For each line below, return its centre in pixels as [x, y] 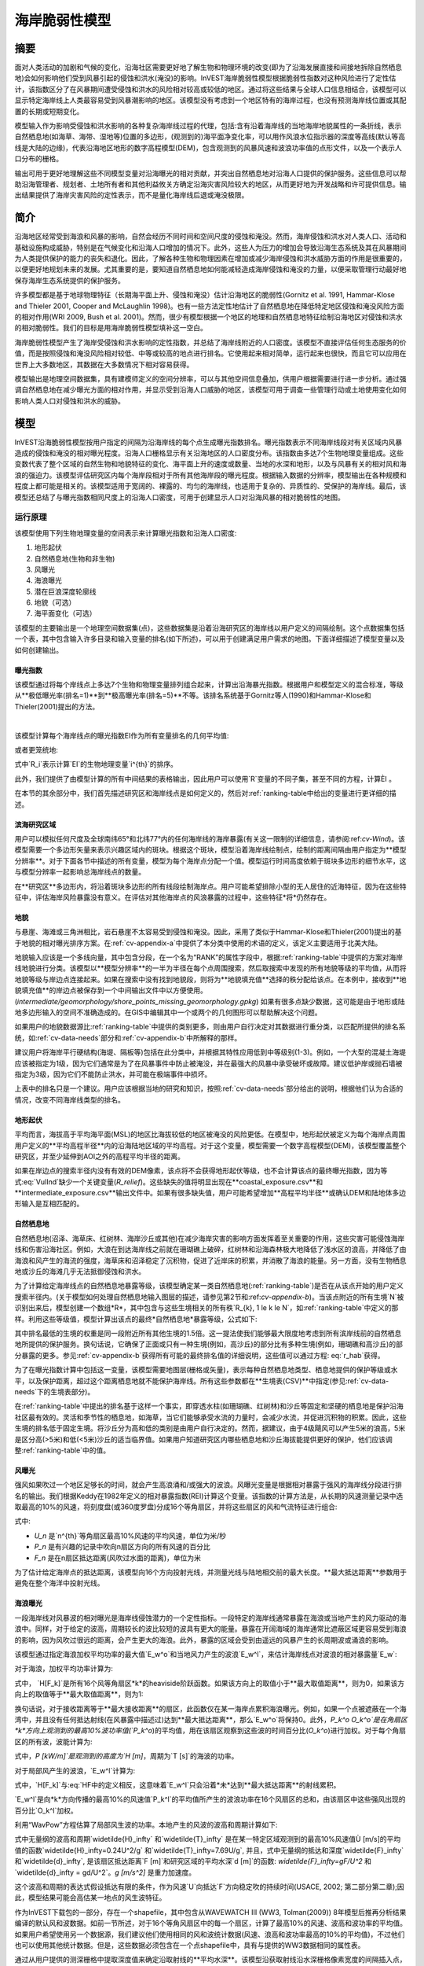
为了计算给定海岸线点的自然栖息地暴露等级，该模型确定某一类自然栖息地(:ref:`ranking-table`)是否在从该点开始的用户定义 [209, 1286]
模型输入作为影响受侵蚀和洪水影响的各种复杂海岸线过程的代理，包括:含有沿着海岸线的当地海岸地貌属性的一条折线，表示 [208, 126]
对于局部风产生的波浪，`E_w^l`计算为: [75, 1770]
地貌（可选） [55, 602]
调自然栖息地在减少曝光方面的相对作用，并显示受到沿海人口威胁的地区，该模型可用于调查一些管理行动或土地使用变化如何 [210, 390]
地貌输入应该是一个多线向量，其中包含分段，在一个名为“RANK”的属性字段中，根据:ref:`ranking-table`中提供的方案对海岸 [209, 957]
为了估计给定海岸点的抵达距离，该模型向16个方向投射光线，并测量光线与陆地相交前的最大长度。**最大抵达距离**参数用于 [211, 1572]
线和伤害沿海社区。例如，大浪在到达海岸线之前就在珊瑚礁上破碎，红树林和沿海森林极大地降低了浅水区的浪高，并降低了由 [210, 1250]
